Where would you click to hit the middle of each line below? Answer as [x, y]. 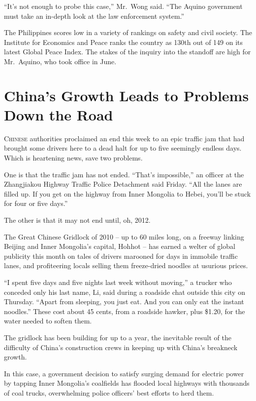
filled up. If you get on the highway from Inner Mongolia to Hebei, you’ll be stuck [128, 193]
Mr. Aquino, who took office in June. [60, 61]
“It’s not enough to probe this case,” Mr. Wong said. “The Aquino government [123, 6]
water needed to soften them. [48, 321]
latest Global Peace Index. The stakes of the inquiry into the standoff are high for [128, 52]
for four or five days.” [36, 203]
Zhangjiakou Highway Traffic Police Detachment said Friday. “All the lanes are [123, 184]
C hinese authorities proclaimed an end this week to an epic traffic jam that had [124, 138]
